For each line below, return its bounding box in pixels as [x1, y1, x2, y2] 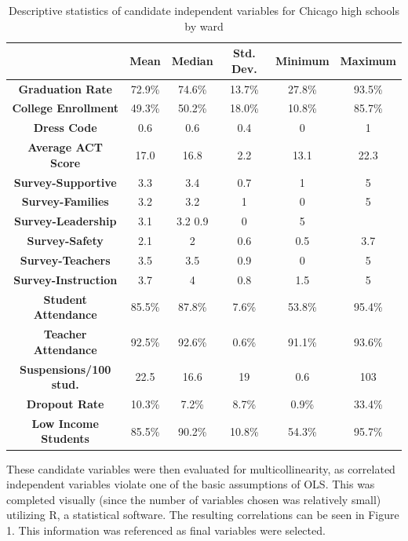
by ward [184, 17, 224, 34]
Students [41, 430, 89, 447]
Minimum [275, 52, 330, 68]
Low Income [31, 415, 99, 431]
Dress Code [33, 119, 97, 136]
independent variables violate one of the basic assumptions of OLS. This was [6, 476, 375, 492]
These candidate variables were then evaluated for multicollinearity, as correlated [6, 460, 395, 477]
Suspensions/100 [19, 360, 111, 377]
